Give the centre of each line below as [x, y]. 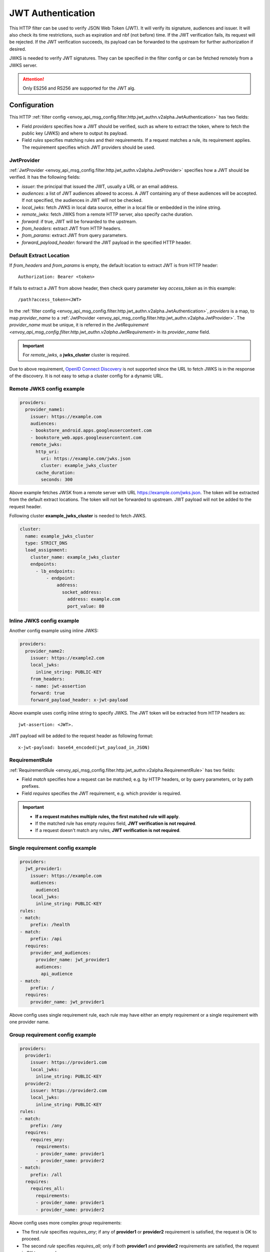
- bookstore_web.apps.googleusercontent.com [86, 437]
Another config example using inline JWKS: [54, 631]
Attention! [33, 79]
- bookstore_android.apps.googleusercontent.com [91, 430]
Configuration [31, 105]
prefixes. [31, 786]
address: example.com [93, 599]
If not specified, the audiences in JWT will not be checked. [82, 200]
